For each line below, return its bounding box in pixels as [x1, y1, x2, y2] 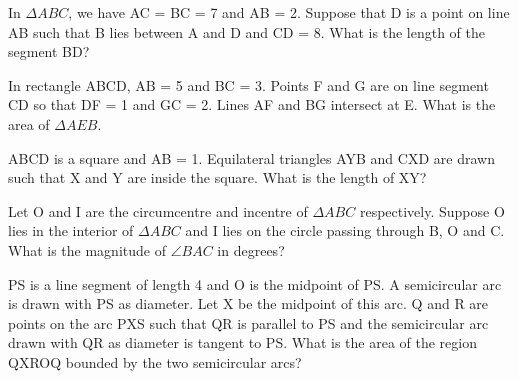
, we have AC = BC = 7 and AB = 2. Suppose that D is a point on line [68, 2, 510, 22]
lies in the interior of [8, 220, 134, 241]
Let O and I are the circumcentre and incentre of [8, 200, 308, 221]
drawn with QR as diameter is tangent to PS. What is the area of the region [8, 332, 477, 353]
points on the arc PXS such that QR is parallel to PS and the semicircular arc [8, 312, 489, 333]
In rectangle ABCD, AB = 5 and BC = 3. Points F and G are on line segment [8, 74, 489, 95]
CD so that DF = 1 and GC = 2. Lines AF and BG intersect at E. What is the [8, 94, 496, 115]
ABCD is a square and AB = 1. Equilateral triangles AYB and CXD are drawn [8, 147, 495, 168]
